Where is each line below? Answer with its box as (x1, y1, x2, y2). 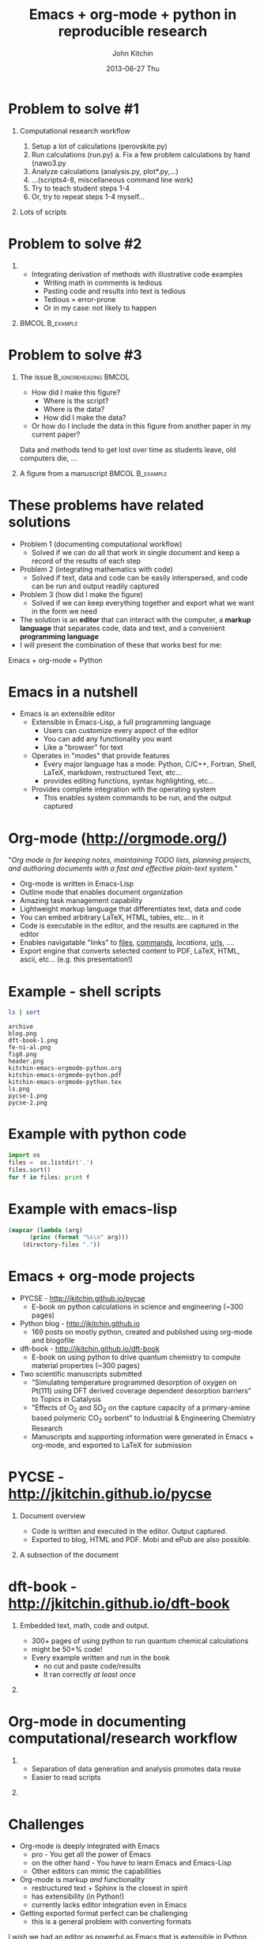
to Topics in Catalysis (31, 1394, 101, 1404)
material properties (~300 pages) (31, 1361, 141, 1370)
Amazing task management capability (19, 896, 143, 905)
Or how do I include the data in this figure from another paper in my (31, 421, 251, 430)
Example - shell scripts (8, 982, 162, 1000)
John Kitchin (111, 48, 154, 58)
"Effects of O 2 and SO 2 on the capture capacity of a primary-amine (31, 1403, 251, 1414)
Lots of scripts (19, 207, 67, 217)
